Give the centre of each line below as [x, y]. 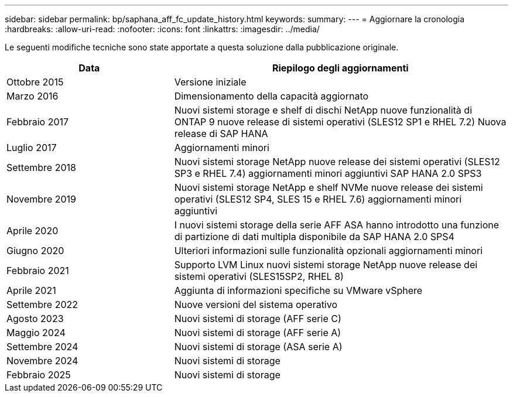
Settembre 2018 [41, 167]
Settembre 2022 [42, 304]
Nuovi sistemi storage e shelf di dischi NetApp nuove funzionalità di [323, 110]
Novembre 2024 [42, 361]
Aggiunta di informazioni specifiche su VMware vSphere [298, 290]
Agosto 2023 [35, 319]
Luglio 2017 [32, 148]
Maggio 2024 [36, 333]
